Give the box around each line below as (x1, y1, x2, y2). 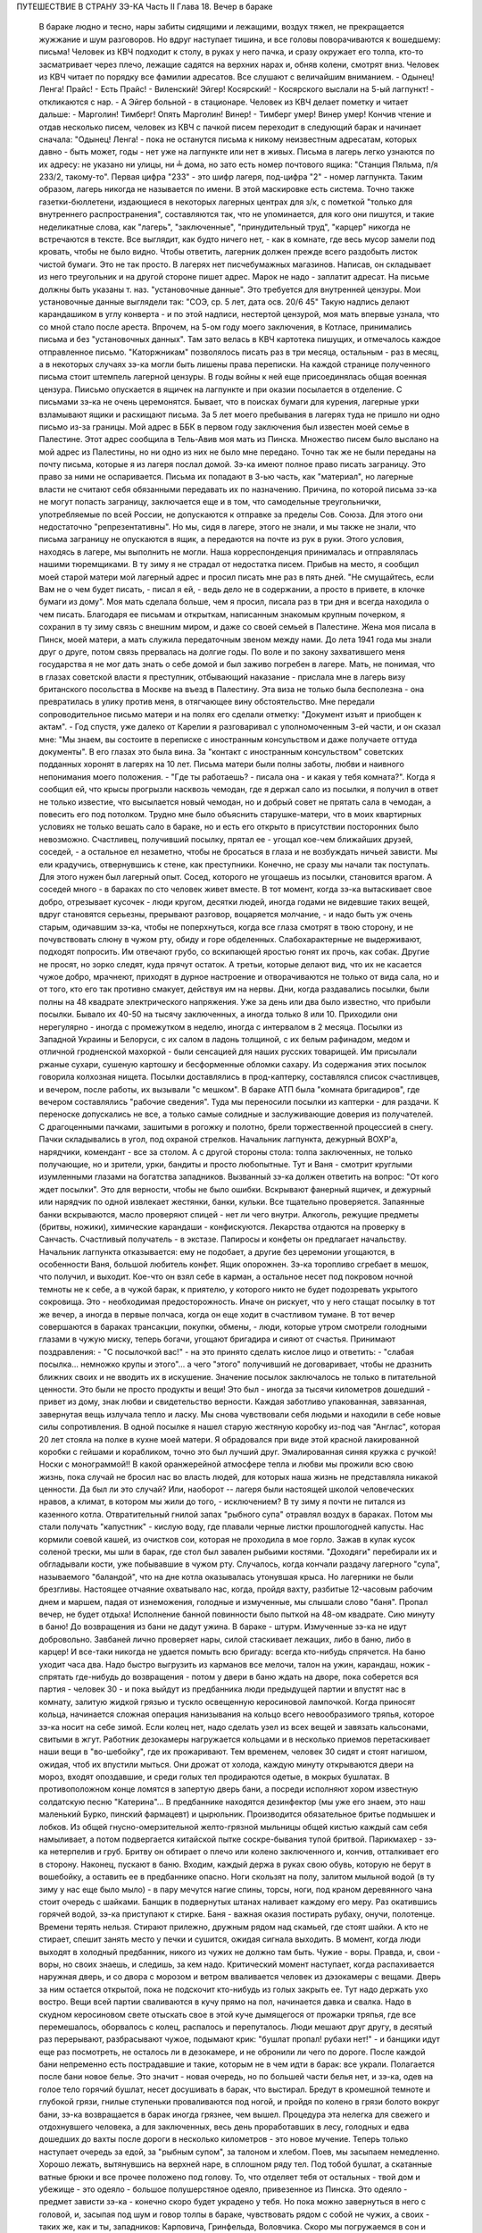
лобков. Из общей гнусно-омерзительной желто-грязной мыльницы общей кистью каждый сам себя (38, 1821, 428, 1832)
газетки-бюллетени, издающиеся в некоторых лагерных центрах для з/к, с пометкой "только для (38, 197, 412, 207)
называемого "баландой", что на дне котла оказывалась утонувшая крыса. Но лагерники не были (38, 1571, 414, 1582)
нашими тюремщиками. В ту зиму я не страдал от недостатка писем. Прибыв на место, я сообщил (38, 559, 420, 570)
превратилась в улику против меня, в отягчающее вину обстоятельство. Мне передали (38, 697, 375, 707)
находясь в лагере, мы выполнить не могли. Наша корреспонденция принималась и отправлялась (38, 546, 419, 557)
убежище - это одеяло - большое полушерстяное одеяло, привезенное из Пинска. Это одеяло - (38, 2184, 408, 2195)
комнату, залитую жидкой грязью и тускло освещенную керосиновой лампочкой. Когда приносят (38, 1696, 416, 1707)
